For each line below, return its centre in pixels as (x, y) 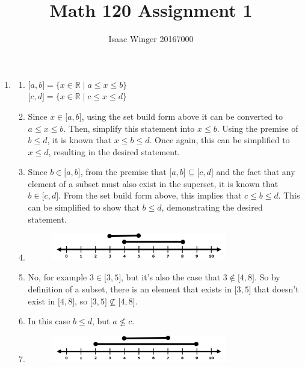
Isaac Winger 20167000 (151, 39)
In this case (49, 321)
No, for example (57, 277)
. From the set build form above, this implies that (150, 195)
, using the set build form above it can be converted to (182, 116)
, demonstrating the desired (212, 207)
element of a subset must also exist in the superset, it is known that (153, 183)
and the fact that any (256, 172)
